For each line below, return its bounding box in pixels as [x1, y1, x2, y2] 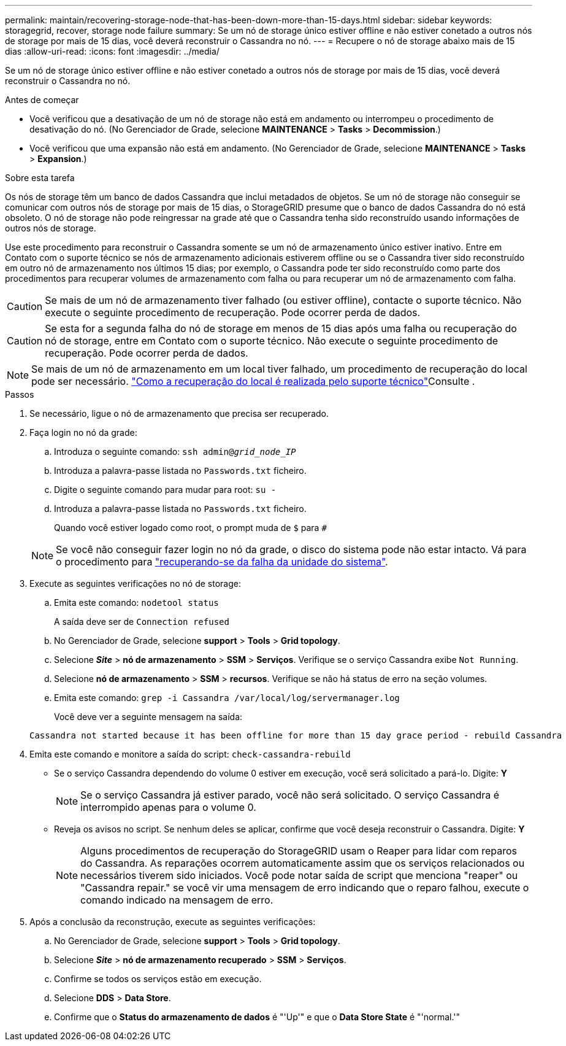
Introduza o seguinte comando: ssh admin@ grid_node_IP [54, 446, 296, 457]
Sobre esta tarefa [5, 172, 75, 183]
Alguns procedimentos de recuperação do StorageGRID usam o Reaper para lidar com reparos [80, 845, 517, 857]
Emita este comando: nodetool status [54, 597, 219, 608]
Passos [5, 389, 34, 400]
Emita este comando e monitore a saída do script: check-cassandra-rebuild [29, 749, 351, 759]
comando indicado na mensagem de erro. [80, 894, 273, 906]
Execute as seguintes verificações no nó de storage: [29, 578, 241, 589]
